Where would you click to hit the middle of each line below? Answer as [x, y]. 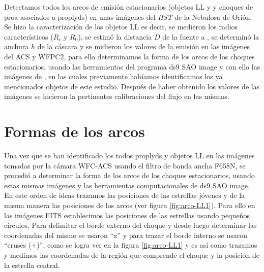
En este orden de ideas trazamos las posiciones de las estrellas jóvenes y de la [125, 195]
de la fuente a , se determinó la [211, 36]
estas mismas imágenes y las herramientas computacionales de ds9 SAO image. [127, 185]
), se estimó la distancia [115, 36]
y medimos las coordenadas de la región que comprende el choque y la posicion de [132, 255]
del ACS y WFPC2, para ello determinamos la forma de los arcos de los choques [129, 56]
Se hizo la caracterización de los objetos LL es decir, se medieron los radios [121, 27]
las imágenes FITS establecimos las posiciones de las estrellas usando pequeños [127, 215]
